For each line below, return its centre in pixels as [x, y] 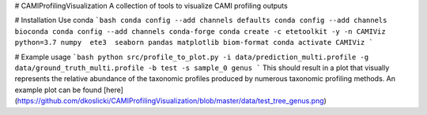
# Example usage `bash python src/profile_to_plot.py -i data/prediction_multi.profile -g [192, 57]
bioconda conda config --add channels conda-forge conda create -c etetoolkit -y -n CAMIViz [200, 31]
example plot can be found [58, 90]
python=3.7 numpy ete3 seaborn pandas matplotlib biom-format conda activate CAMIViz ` [194, 43]
